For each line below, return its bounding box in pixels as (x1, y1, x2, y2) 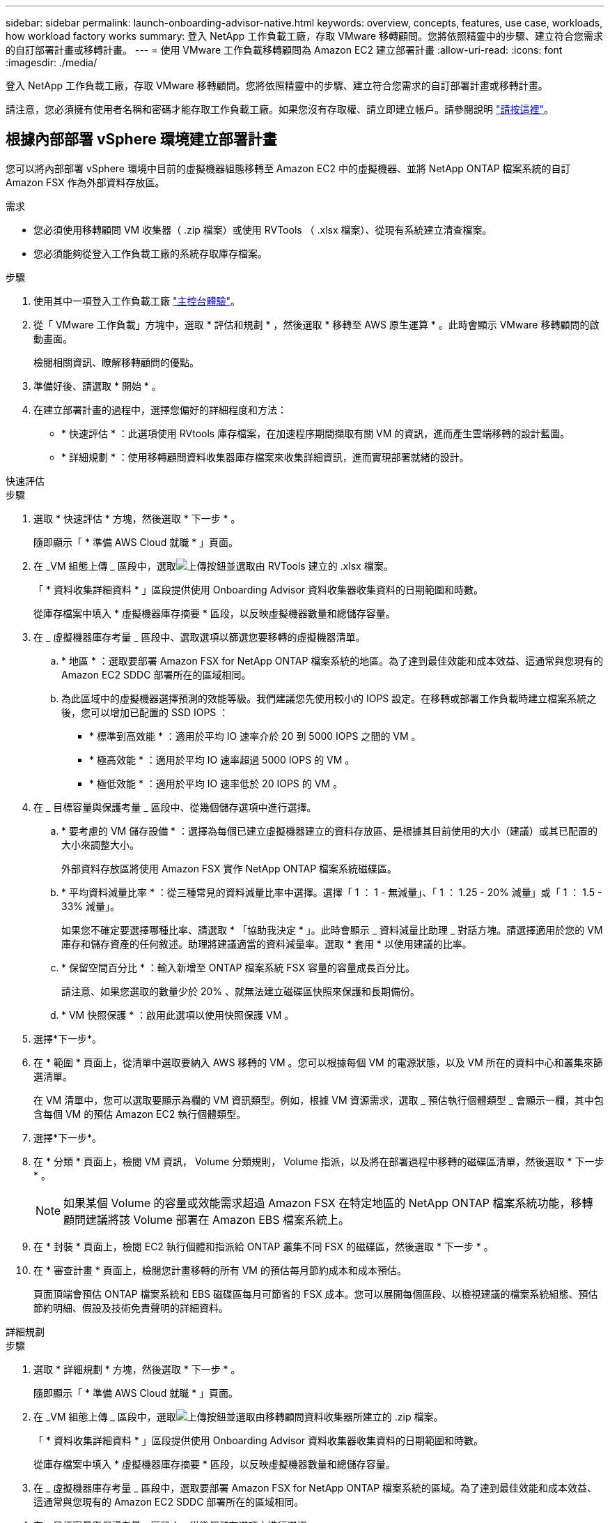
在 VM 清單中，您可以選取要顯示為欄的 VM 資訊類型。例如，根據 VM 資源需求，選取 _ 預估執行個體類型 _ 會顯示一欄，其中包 (33, 1093, 604, 1106)
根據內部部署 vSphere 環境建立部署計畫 (6, 130, 277, 149)
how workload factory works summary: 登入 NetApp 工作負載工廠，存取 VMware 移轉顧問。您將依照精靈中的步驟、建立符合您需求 (6, 30, 603, 42)
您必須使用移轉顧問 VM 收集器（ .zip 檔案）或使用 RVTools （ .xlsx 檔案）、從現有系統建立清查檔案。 (33, 223, 492, 236)
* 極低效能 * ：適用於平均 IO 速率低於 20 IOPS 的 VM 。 (89, 777, 343, 789)
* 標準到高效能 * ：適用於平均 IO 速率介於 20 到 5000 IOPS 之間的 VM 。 (89, 729, 421, 742)
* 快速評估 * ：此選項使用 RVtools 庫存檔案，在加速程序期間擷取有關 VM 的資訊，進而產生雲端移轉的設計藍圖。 (61, 427, 570, 439)
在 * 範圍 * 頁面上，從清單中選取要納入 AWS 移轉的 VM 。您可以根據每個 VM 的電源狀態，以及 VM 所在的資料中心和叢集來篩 (33, 1056, 603, 1068)
